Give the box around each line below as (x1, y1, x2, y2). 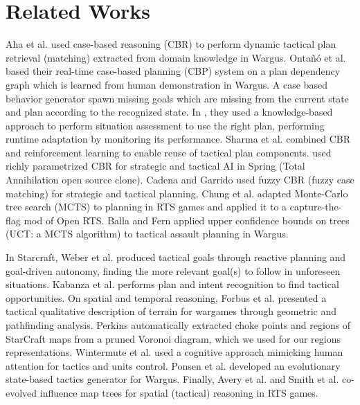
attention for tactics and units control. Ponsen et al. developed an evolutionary (6, 358, 341, 372)
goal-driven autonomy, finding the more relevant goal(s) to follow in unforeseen (6, 263, 341, 278)
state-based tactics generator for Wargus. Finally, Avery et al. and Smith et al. (6, 372, 339, 386)
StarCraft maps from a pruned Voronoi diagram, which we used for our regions (6, 331, 341, 345)
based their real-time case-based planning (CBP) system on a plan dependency (6, 64, 341, 78)
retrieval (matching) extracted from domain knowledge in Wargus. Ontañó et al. (6, 50, 346, 64)
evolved (6, 385, 37, 399)
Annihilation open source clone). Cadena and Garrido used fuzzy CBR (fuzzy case (6, 172, 354, 187)
